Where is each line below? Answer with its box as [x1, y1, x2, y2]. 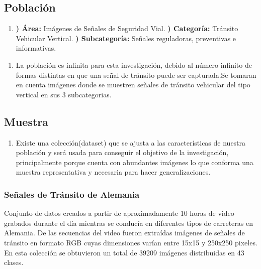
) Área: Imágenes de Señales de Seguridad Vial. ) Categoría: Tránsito [16, 23, 238, 34]
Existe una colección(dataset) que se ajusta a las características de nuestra [16, 137, 246, 148]
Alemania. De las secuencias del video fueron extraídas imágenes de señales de [4, 227, 245, 238]
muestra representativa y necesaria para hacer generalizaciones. [16, 167, 211, 177]
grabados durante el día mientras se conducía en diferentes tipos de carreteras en [4, 217, 253, 228]
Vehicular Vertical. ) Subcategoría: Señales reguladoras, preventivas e [16, 33, 236, 43]
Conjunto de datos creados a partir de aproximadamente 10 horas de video [4, 208, 234, 218]
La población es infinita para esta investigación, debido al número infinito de [16, 59, 252, 70]
